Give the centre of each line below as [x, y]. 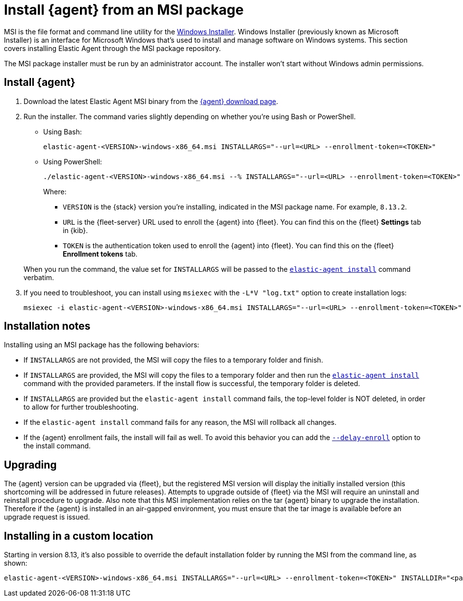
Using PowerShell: [73, 161]
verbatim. [39, 277]
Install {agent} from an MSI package [124, 10]
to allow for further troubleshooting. [81, 407]
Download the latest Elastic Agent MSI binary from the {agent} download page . [151, 101]
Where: [55, 191]
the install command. [57, 446]
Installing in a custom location [79, 536]
